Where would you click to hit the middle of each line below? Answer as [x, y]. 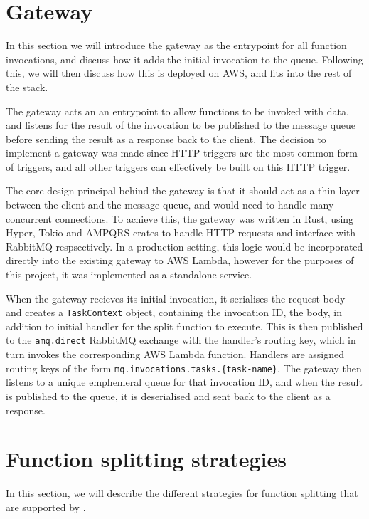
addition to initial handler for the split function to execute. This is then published [184, 326]
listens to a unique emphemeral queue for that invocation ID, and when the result [184, 382]
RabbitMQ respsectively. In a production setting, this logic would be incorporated [184, 246]
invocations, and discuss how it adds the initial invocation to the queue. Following [184, 59]
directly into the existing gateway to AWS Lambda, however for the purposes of [180, 260]
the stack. [27, 86]
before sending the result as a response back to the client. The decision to [166, 138]
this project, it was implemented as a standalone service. [129, 274]
